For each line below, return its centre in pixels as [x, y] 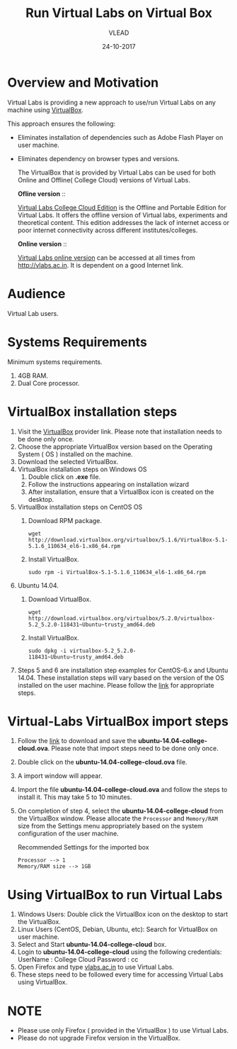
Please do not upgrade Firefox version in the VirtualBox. [99, 1038]
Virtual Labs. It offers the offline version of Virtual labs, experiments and [122, 215]
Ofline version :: [41, 194]
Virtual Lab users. [33, 313]
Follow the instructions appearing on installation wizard [109, 484]
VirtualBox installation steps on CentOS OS [80, 507]
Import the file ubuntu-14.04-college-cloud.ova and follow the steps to [122, 790]
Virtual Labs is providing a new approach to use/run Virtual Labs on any [111, 102]
